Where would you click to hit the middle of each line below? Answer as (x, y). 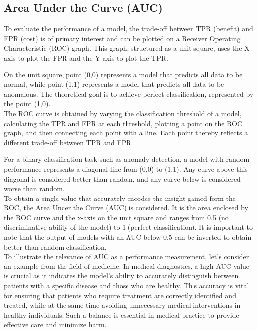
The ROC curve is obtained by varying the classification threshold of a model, (123, 113)
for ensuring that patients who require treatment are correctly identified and (120, 295)
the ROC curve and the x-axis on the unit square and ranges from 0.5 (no (116, 217)
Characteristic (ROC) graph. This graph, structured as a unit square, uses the (123, 48)
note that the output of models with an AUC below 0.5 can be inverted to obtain (128, 237)
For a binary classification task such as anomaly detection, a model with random (127, 159)
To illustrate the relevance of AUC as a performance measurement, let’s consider (127, 256)
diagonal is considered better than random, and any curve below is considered (122, 178)
